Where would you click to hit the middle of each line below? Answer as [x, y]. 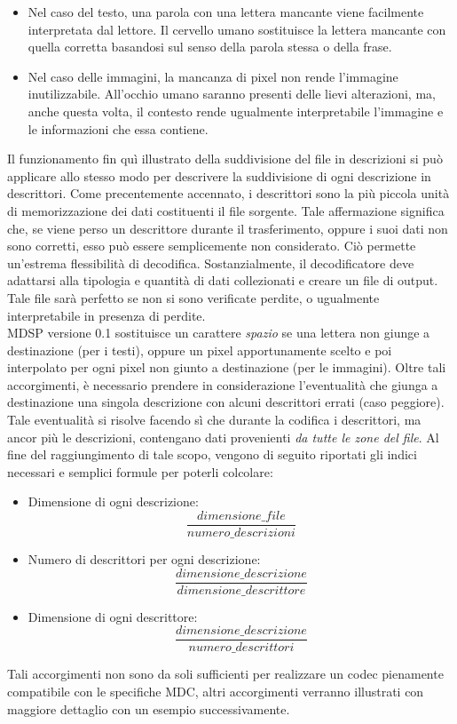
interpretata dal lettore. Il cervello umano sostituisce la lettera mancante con [237, 29]
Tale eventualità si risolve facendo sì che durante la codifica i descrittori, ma [214, 420]
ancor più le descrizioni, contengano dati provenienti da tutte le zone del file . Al [223, 437]
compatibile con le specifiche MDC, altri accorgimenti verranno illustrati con [216, 691]
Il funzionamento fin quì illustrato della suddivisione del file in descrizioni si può [225, 159]
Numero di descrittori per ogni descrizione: [144, 559]
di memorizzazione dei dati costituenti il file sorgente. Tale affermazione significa [226, 210]
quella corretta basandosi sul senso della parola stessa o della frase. [210, 47]
